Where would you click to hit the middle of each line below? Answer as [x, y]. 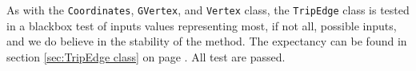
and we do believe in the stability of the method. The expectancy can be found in [207, 41]
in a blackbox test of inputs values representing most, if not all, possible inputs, [202, 25]
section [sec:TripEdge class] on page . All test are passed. [146, 56]
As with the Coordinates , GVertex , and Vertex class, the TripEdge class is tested [208, 10]
